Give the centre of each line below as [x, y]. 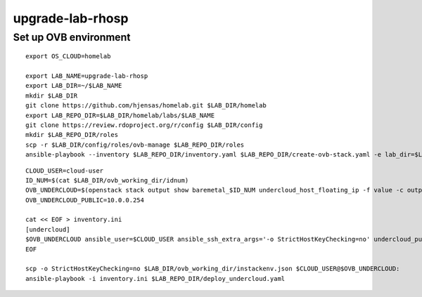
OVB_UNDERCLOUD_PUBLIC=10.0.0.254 [85, 200]
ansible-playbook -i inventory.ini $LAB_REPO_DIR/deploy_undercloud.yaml [155, 278]
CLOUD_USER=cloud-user [65, 171]
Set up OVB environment [72, 37]
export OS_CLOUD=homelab [68, 57]
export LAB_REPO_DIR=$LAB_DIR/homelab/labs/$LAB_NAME [120, 115]
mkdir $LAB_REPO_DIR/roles [72, 135]
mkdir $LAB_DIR [52, 95]
